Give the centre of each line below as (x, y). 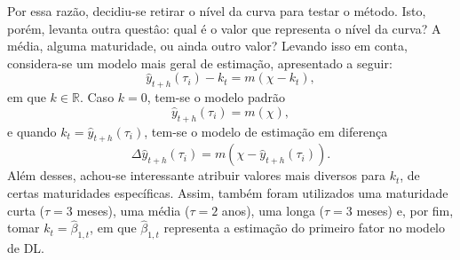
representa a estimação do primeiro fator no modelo (304, 228)
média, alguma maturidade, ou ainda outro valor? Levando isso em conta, (207, 46)
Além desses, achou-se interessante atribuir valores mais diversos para (196, 175)
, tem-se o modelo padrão (216, 97)
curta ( (26, 210)
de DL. (26, 248)
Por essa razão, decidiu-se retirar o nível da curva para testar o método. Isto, (217, 11)
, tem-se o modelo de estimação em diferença (266, 131)
